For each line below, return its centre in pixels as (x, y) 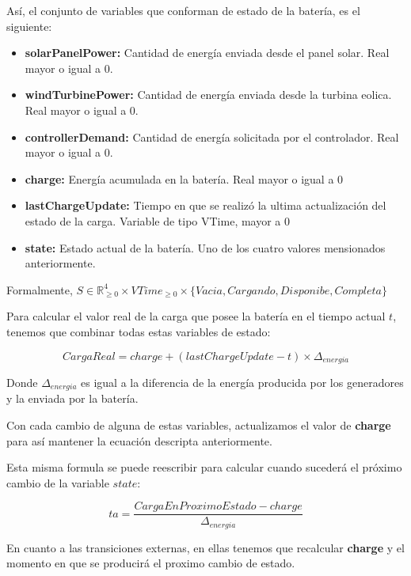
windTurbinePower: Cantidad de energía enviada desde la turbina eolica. (208, 95)
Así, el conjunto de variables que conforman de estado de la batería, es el (183, 10)
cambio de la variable (58, 482)
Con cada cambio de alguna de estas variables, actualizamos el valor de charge (199, 425)
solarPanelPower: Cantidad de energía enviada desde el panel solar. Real (207, 53)
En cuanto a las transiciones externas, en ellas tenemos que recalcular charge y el (205, 547)
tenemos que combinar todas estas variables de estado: (139, 331)
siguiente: (29, 26)
